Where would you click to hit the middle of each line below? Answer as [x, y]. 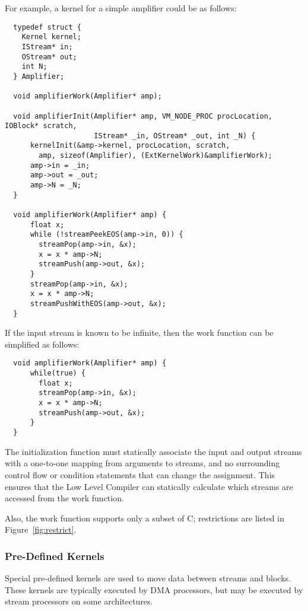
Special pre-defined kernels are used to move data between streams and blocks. [148, 578]
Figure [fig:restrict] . [41, 529]
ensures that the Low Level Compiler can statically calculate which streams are [149, 486]
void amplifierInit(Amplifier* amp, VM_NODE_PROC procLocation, [143, 116]
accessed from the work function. [64, 498]
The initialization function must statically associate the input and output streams [153, 451]
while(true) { [58, 373]
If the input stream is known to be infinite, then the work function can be [139, 332]
